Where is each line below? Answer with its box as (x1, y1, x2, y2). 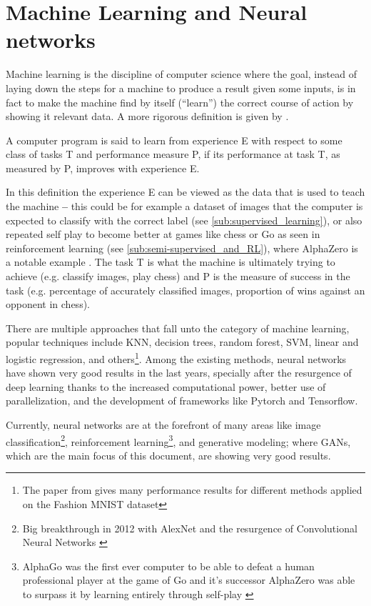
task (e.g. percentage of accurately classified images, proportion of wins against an (6, 282, 365, 297)
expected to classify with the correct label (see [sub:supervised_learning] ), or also (6, 212, 362, 227)
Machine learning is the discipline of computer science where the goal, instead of (6, 66, 357, 81)
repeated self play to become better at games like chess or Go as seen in (6, 227, 320, 242)
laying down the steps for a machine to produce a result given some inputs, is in (6, 80, 356, 95)
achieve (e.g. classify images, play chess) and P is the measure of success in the (6, 269, 350, 284)
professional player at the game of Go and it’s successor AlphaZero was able (22, 572, 355, 587)
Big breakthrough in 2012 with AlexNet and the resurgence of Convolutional (22, 520, 357, 535)
